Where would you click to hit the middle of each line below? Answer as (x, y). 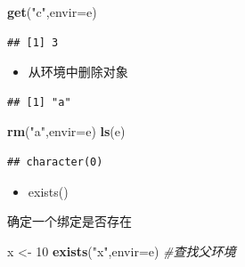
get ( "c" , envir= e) (52, 12)
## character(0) (55, 162)
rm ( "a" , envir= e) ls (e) (66, 131)
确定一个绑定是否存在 (69, 221)
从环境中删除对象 (78, 72)
